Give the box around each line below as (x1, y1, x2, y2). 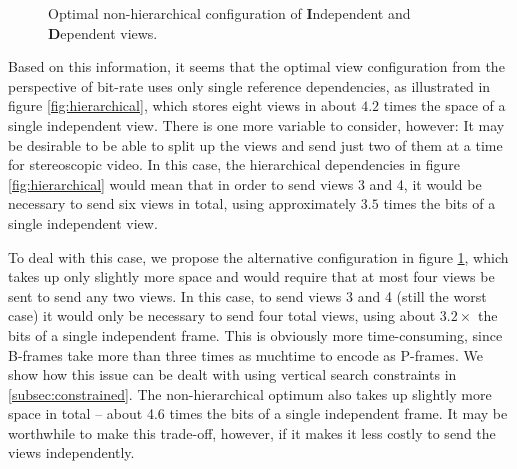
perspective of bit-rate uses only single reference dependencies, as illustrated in (8, 75, 491, 96)
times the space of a (383, 95, 506, 116)
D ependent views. (48, 22, 158, 43)
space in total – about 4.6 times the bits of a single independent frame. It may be (8, 403, 508, 424)
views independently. (8, 442, 135, 463)
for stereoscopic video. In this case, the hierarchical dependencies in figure (8, 154, 461, 175)
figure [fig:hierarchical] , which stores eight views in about (8, 95, 357, 116)
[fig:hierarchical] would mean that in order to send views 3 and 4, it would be (8, 173, 482, 194)
